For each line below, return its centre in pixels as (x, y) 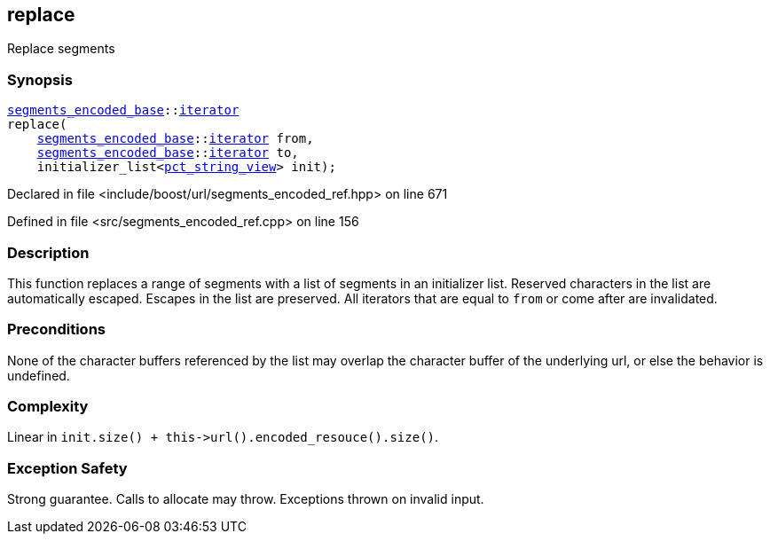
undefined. (39, 375)
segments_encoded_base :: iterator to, (168, 153)
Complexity (48, 407)
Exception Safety (67, 468)
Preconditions (57, 329)
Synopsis (40, 79)
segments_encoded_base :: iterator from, (175, 139)
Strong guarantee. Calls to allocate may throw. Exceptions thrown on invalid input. (246, 499)
